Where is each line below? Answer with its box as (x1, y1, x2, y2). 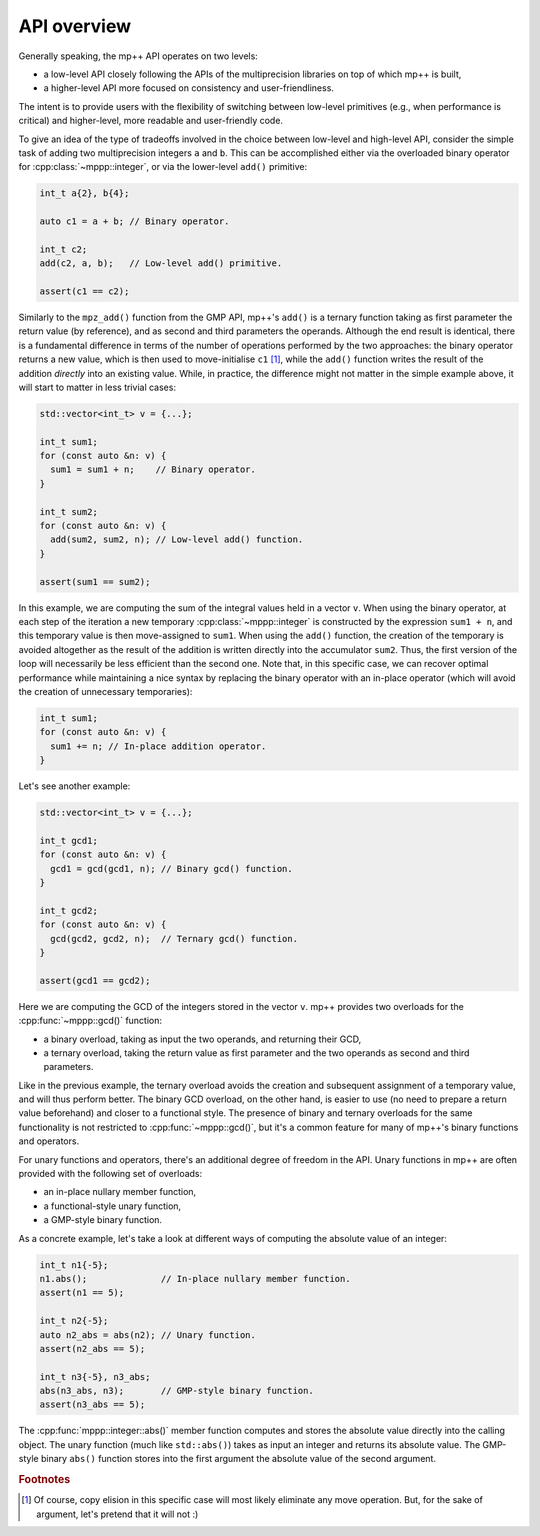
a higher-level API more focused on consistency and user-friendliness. (43, 82, 335, 94)
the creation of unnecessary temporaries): (18, 685, 193, 697)
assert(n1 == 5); (39, 1287, 125, 1299)
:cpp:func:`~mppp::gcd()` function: (18, 1015, 163, 1027)
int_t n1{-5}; (39, 1259, 109, 1270)
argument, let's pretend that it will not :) (36, 1508, 199, 1520)
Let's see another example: (18, 780, 131, 792)
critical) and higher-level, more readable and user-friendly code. (18, 115, 284, 127)
